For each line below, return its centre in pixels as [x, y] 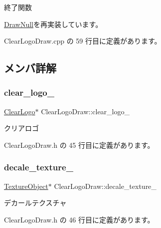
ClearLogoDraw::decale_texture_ [105, 186]
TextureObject [26, 186]
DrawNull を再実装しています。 [53, 24]
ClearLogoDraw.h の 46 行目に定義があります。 [79, 219]
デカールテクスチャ [35, 203]
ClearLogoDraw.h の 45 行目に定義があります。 [79, 145]
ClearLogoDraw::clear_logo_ [85, 111]
